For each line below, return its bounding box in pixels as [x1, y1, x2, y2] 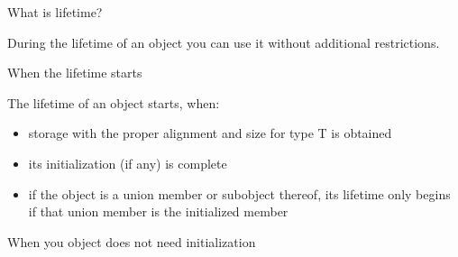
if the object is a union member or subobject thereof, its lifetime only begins [28, 184, 451, 203]
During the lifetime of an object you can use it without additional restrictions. [7, 32, 440, 51]
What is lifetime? [7, 3, 103, 21]
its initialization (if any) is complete [28, 153, 227, 172]
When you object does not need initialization [7, 232, 256, 251]
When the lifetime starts [7, 63, 142, 82]
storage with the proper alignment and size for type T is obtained [28, 124, 392, 142]
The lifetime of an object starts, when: [7, 93, 220, 112]
